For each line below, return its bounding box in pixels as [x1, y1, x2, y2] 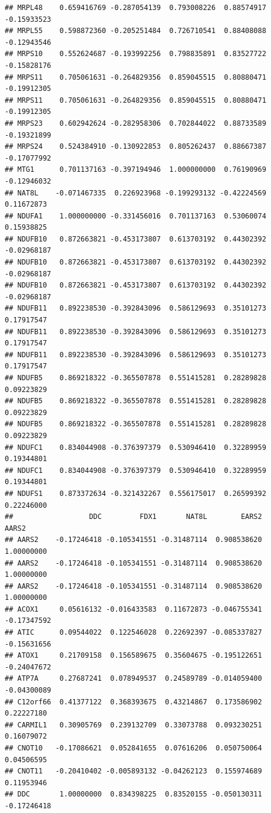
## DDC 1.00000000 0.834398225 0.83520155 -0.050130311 [5, 790, 262, 799]
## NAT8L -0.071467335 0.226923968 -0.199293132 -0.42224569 [5, 188, 266, 197]
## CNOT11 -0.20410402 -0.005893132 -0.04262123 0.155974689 [5, 767, 262, 776]
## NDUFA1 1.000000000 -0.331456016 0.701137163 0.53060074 [5, 211, 266, 220]
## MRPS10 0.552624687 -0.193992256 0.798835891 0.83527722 [5, 50, 266, 58]
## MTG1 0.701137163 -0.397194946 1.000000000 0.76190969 [5, 165, 266, 174]
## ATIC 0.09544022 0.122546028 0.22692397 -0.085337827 [5, 628, 262, 637]
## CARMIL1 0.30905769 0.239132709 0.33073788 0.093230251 [5, 720, 262, 729]
